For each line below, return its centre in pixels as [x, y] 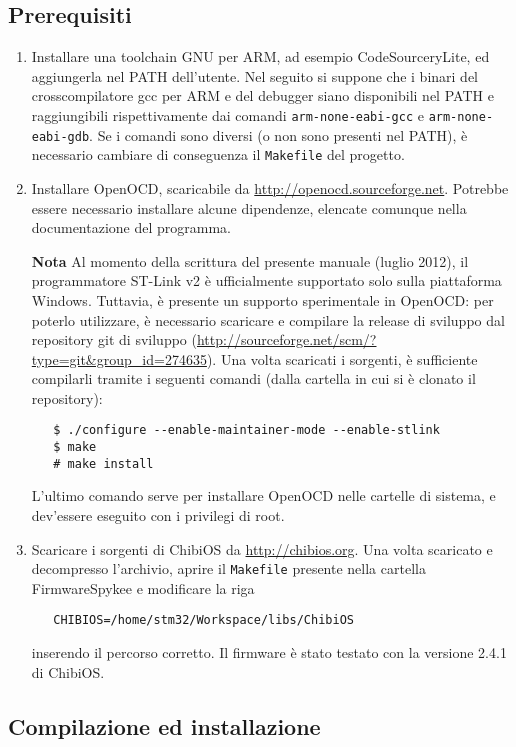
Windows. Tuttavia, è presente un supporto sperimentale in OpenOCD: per [262, 299]
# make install [103, 463]
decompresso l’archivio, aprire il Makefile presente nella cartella [228, 568]
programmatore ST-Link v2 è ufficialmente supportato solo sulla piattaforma [266, 280]
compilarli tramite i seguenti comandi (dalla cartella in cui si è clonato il [253, 378]
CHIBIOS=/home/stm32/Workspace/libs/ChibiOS [203, 620]
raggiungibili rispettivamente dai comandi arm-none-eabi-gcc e [227, 114]
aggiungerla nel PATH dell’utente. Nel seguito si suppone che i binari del [254, 75]
